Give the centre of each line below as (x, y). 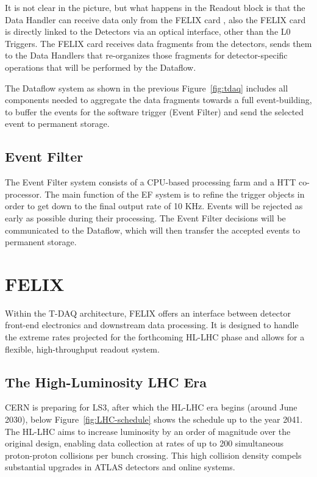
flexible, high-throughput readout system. (82, 349)
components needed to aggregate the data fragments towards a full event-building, (158, 100)
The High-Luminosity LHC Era (106, 382)
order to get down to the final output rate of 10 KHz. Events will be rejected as (154, 206)
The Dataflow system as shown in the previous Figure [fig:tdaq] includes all (147, 88)
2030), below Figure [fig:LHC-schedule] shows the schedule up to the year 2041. (154, 419)
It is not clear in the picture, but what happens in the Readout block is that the (155, 7)
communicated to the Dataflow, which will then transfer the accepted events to (153, 230)
